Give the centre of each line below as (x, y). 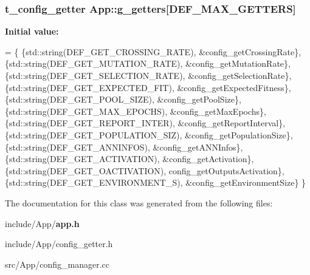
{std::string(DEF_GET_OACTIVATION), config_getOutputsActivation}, (145, 170)
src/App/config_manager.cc (57, 264)
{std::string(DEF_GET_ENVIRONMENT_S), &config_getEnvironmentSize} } (156, 182)
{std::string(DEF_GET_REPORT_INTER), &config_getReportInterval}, (145, 123)
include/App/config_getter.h (59, 244)
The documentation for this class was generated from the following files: (139, 202)
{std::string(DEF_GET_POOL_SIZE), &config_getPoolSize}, (123, 99)
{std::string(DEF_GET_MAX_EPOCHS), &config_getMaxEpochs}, (136, 111)
